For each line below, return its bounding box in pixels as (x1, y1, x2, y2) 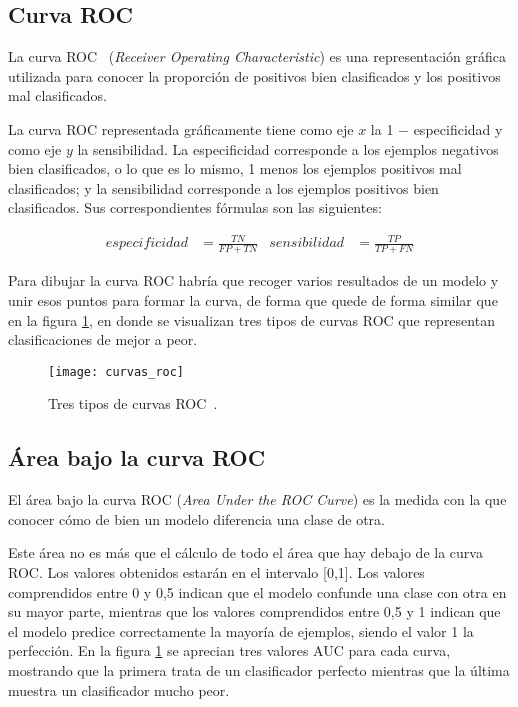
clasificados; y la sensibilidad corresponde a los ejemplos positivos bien (8, 177, 439, 198)
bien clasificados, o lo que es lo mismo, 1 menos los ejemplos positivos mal (8, 158, 462, 179)
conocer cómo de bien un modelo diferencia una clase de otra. (8, 508, 386, 529)
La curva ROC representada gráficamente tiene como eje (8, 118, 354, 139)
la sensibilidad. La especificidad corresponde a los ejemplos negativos (77, 138, 499, 159)
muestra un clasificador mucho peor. (8, 679, 230, 700)
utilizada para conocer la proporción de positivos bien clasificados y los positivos (8, 65, 501, 86)
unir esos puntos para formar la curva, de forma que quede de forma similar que (8, 289, 498, 310)
